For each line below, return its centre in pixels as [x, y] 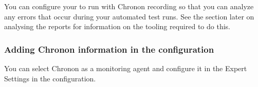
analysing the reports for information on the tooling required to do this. [117, 26]
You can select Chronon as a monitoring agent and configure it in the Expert [126, 68]
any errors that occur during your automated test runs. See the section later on [129, 16]
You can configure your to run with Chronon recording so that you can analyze [129, 6]
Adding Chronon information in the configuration [109, 49]
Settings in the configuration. [50, 78]
